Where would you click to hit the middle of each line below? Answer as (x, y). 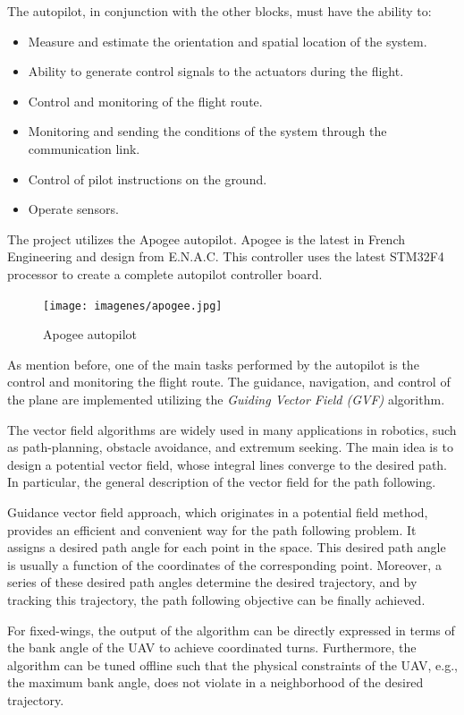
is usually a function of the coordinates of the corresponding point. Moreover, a (224, 564)
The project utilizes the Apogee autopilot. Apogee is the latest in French (206, 238)
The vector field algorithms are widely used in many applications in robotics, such (232, 429)
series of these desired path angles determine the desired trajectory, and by (212, 582)
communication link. (84, 148)
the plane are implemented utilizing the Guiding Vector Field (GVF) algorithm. (226, 399)
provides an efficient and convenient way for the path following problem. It (212, 529)
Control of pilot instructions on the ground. (148, 179)
